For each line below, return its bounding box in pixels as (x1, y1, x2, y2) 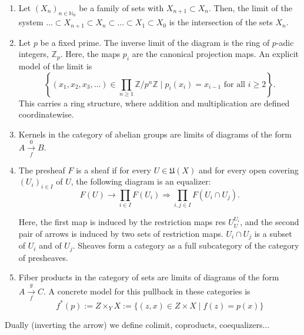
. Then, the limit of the (209, 2, 292, 14)
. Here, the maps (60, 48, 121, 60)
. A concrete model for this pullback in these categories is (44, 284, 250, 297)
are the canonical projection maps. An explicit (132, 48, 299, 60)
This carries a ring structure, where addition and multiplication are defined (18, 96, 290, 109)
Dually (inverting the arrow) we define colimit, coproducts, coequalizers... (5, 318, 270, 330)
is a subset (254, 227, 292, 239)
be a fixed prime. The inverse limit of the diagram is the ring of (40, 36, 270, 48)
